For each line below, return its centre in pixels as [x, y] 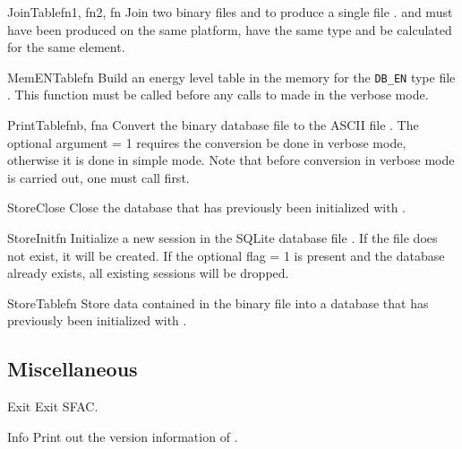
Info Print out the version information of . [123, 436]
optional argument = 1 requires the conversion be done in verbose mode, [207, 142]
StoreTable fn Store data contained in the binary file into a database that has [218, 302]
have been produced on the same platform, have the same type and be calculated [230, 29]
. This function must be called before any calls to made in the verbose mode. [218, 95]
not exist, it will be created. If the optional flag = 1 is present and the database [226, 255]
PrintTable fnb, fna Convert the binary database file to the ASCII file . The [213, 125]
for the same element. [66, 47]
